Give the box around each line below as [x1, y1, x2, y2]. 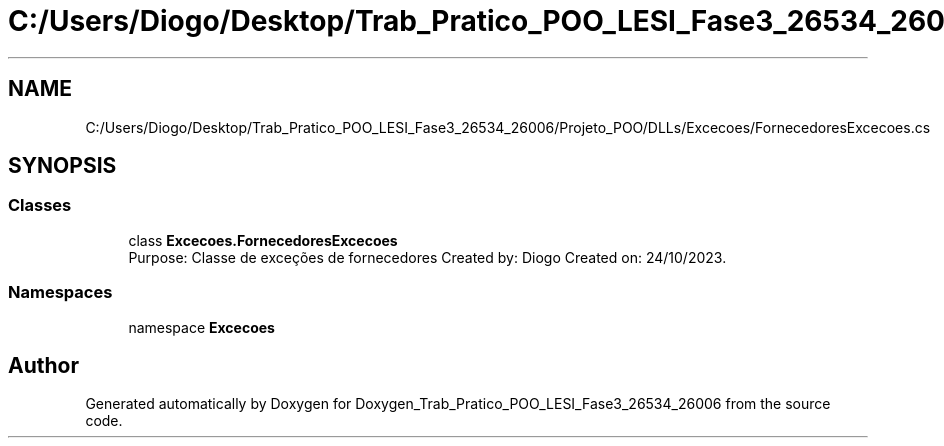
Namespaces [8, 282, 113, 303]
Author [8, 352, 79, 378]
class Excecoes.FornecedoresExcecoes [128, 231, 398, 249]
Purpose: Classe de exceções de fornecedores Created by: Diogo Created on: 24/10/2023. [128, 248, 727, 266]
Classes [8, 195, 72, 216]
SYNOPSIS [8, 153, 117, 179]
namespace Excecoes [128, 318, 275, 336]
